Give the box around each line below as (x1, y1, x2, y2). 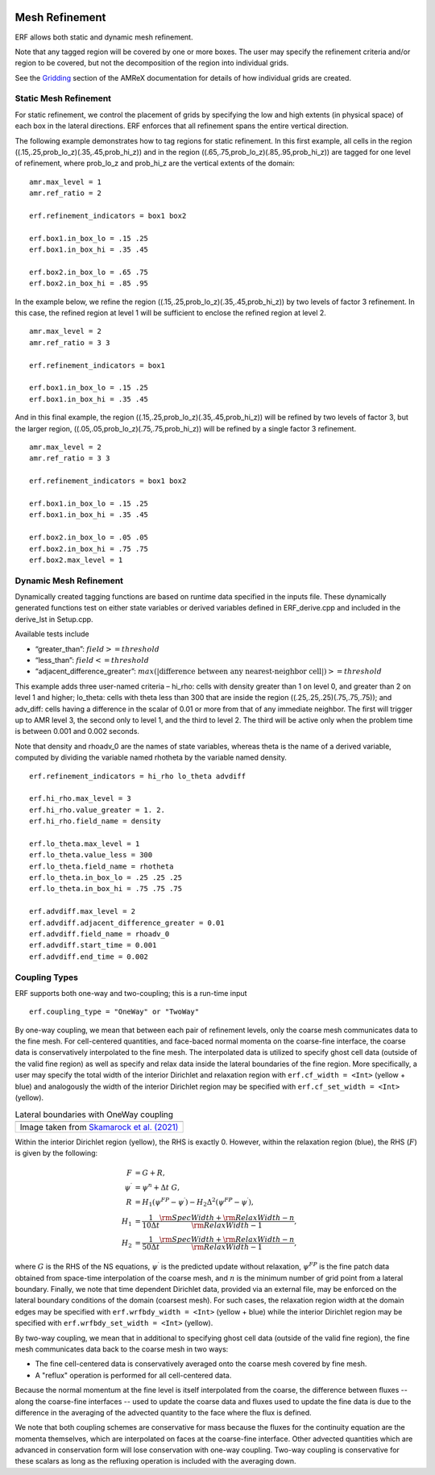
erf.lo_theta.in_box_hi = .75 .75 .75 (29, 884, 183, 894)
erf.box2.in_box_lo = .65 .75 (29, 267, 149, 277)
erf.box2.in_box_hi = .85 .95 (29, 279, 149, 288)
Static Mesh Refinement (14, 93, 112, 104)
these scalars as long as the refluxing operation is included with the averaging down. (14, 1456, 297, 1466)
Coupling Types (14, 972, 78, 983)
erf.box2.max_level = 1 (29, 555, 123, 565)
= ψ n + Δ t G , (134, 1181, 180, 1193)
